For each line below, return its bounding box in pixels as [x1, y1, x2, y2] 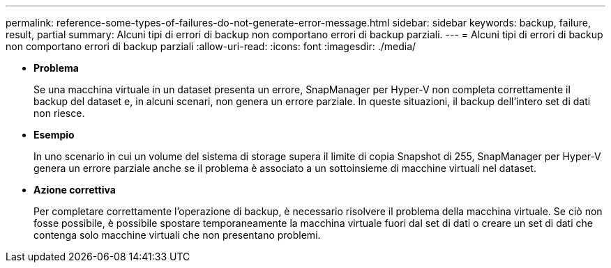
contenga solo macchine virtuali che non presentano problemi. [33, 229, 321, 241]
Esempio [33, 129, 75, 141]
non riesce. [33, 107, 85, 119]
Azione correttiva [33, 184, 116, 196]
